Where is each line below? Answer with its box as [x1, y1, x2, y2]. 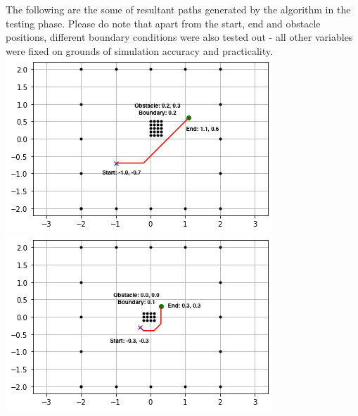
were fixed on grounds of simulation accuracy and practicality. [6, 43, 273, 58]
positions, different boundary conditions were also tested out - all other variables [6, 30, 353, 44]
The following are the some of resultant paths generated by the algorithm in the [6, 2, 351, 16]
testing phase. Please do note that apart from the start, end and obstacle [6, 15, 321, 30]
